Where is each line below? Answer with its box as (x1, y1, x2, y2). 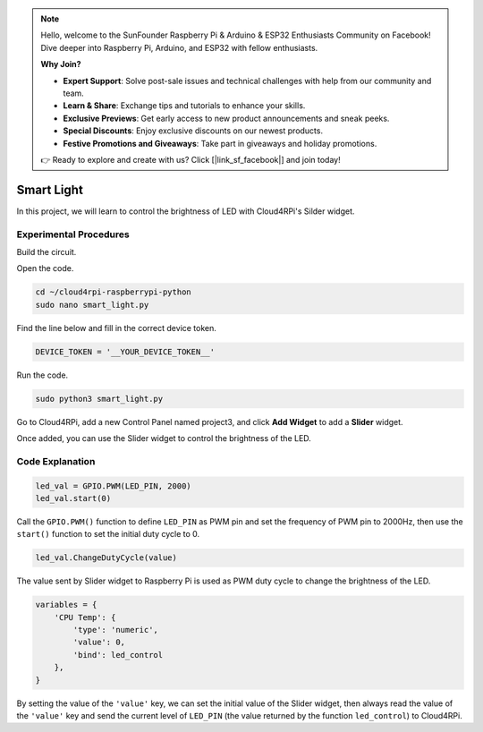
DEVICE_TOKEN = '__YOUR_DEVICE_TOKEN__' (35, 346, 215, 357)
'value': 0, (72, 637, 125, 648)
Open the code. (16, 263, 74, 274)
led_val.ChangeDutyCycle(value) (35, 553, 178, 563)
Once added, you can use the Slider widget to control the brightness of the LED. (16, 433, 312, 444)
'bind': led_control (72, 650, 164, 660)
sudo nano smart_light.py (35, 300, 149, 310)
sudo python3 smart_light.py (35, 394, 164, 404)
